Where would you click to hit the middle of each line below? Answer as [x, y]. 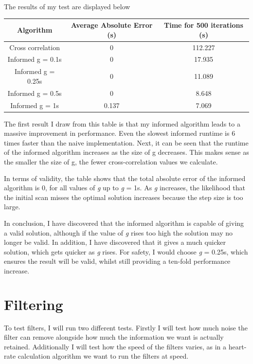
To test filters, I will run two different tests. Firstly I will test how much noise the [126, 327]
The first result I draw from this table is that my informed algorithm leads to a [122, 123]
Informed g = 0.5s [35, 93]
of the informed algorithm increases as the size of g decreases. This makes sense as [126, 152]
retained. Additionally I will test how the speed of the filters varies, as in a [115, 346]
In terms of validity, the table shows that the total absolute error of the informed [125, 178]
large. [12, 207]
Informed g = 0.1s [35, 59]
